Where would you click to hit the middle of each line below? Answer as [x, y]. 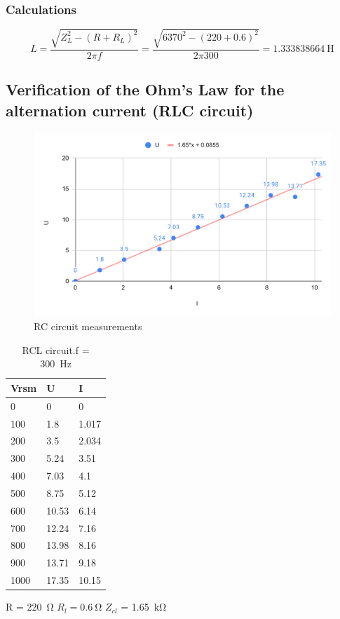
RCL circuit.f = [56, 349]
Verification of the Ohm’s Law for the [145, 89]
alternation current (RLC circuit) [130, 110]
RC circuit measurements [88, 326]
